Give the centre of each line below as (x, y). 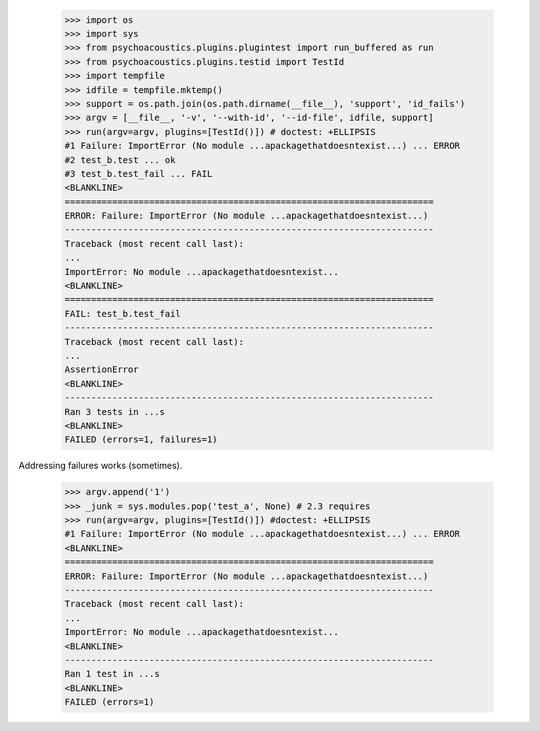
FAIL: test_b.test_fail (123, 313)
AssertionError (101, 369)
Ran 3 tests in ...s (114, 411)
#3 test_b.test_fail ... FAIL (138, 173)
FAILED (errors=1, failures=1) (141, 439)
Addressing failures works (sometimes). (100, 466)
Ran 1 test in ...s (112, 674)
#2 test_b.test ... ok (120, 159)
